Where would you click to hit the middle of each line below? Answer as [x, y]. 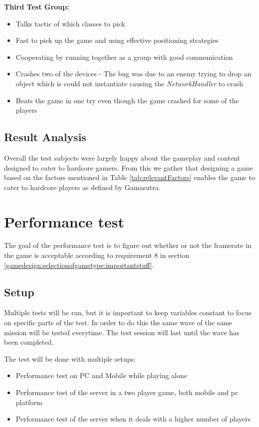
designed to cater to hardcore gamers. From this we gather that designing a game [129, 167]
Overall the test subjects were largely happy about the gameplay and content [122, 157]
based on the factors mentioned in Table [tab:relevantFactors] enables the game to [129, 177]
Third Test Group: [37, 6]
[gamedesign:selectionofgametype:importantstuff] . [79, 265]
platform [29, 402]
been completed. [29, 342]
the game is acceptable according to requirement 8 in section [97, 255]
